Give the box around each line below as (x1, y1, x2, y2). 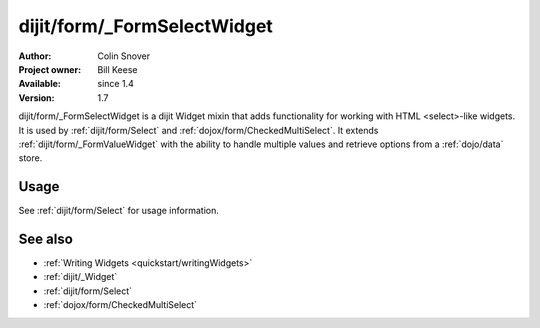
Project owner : (18, 63, 82, 75)
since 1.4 (97, 78, 134, 90)
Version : (18, 91, 55, 104)
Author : (18, 50, 52, 62)
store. (18, 152, 43, 164)
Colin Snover (97, 50, 151, 62)
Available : (18, 78, 62, 90)
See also (18, 231, 74, 247)
